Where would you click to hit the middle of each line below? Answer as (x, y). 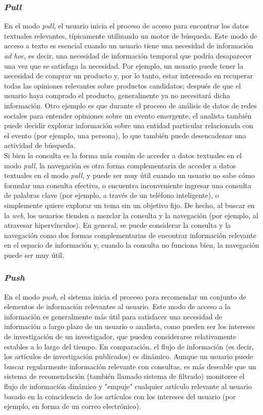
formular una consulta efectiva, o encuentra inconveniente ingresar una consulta (128, 185)
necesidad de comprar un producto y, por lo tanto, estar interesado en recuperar (128, 76)
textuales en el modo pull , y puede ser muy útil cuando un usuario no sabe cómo (129, 175)
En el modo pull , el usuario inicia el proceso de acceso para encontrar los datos (126, 26)
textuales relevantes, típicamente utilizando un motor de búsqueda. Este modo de (131, 35)
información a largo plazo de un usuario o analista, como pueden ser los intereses (130, 326)
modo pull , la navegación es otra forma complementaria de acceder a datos (120, 165)
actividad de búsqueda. (40, 145)
